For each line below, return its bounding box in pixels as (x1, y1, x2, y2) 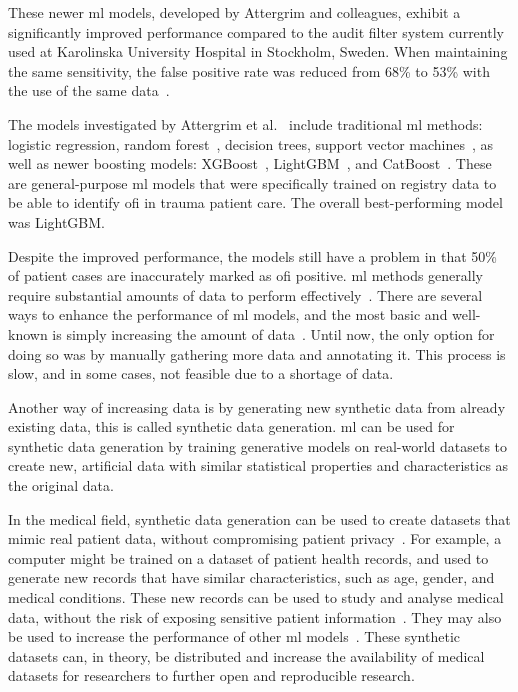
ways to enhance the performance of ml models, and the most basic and (8, 304, 448, 325)
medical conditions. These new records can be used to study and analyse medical (8, 587, 504, 608)
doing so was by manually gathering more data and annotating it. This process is (8, 343, 506, 364)
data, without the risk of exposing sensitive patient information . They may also (8, 606, 502, 627)
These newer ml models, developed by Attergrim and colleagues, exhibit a (8, 2, 461, 22)
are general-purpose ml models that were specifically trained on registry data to (8, 172, 497, 193)
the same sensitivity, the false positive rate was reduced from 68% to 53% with (8, 60, 490, 81)
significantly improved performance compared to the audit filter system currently (8, 21, 504, 42)
